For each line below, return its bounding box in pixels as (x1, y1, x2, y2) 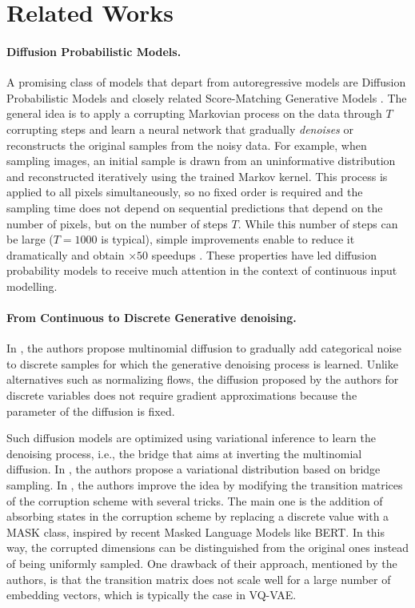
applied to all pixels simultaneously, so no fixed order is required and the (6, 183, 363, 200)
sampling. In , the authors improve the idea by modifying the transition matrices (6, 477, 403, 493)
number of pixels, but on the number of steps (6, 215, 228, 232)
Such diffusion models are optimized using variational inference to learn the (6, 429, 377, 446)
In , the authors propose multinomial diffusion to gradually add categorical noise (6, 340, 402, 356)
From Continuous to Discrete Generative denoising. (6, 309, 297, 326)
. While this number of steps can (237, 215, 398, 232)
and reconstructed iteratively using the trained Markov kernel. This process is (6, 167, 388, 184)
